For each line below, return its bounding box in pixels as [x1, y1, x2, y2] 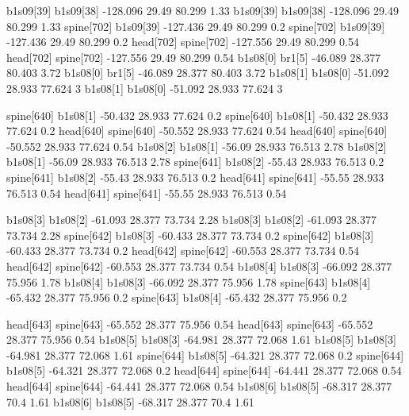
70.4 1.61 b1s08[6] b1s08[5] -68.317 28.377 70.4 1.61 [6, 393, 254, 410]
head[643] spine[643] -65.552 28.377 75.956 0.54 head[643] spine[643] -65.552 [6, 315, 373, 332]
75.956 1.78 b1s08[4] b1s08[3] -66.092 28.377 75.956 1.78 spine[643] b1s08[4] [6, 273, 371, 290]
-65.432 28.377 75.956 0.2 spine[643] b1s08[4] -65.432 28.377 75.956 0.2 [6, 289, 347, 306]
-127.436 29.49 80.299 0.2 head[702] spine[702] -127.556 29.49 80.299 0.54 [6, 33, 359, 50]
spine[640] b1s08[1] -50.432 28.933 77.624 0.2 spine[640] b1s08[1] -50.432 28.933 [6, 106, 388, 123]
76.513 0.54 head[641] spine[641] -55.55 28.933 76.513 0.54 [6, 184, 287, 201]
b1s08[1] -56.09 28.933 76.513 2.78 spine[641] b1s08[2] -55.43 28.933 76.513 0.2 [6, 153, 384, 170]
